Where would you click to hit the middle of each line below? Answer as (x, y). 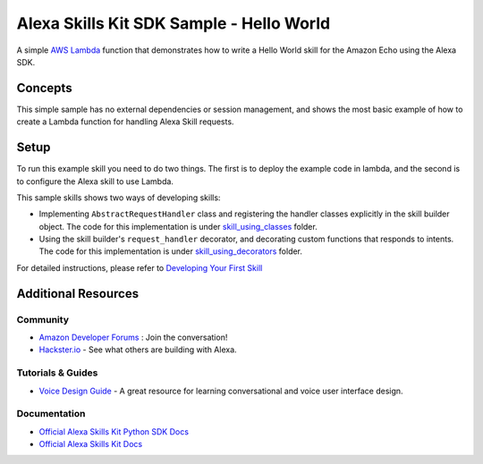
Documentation (51, 414)
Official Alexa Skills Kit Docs (91, 444)
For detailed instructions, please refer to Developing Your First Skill (140, 267)
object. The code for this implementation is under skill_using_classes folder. (178, 226)
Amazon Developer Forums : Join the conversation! (133, 337)
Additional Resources (77, 294)
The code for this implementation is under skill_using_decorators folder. (171, 251)
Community (42, 319)
